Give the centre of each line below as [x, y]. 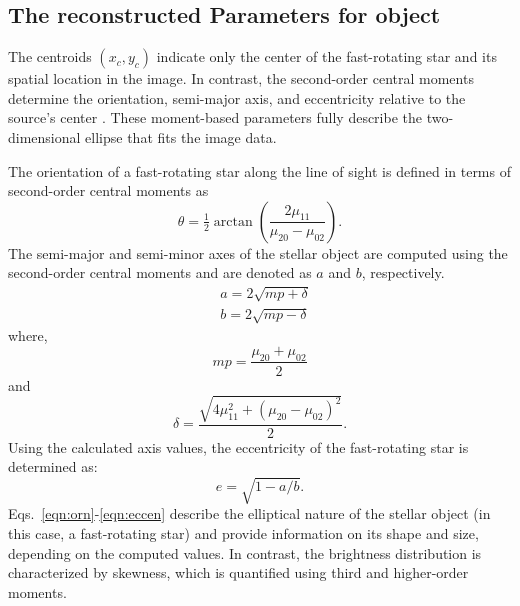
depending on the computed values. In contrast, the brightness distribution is [245, 552]
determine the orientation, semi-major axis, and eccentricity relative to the [237, 97]
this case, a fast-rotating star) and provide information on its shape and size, [243, 533]
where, [28, 335]
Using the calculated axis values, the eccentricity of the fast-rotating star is [238, 446]
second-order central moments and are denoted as [160, 272]
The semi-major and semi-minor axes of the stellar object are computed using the [258, 252]
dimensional [44, 136]
